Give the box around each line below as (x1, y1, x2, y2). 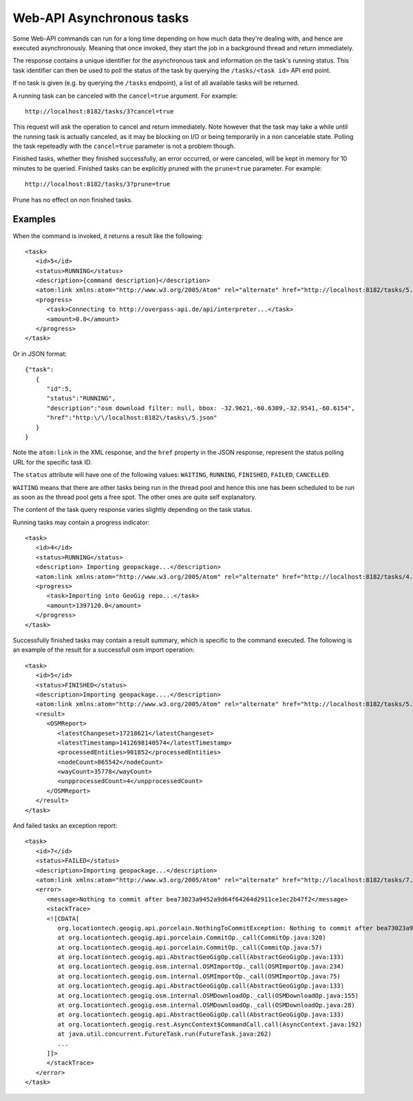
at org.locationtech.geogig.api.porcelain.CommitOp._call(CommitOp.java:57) (57, 943, 323, 951)
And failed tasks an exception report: (12, 822, 118, 830)
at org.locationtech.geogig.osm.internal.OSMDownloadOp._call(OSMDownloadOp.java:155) (57, 992, 359, 999)
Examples (12, 213, 56, 225)
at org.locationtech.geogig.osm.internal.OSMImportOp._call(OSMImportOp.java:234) (57, 963, 344, 970)
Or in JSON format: (12, 350, 67, 358)
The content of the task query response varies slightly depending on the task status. (12, 506, 253, 514)
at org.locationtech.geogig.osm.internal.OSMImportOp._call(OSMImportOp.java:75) (57, 972, 341, 980)
